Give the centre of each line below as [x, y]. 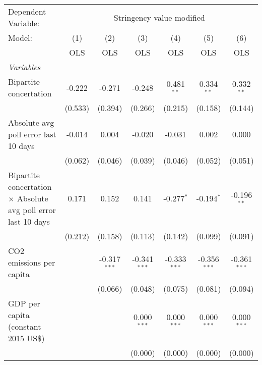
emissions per [32, 262]
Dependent [27, 11]
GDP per [24, 303]
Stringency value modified [159, 17]
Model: [20, 38]
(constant [25, 326]
